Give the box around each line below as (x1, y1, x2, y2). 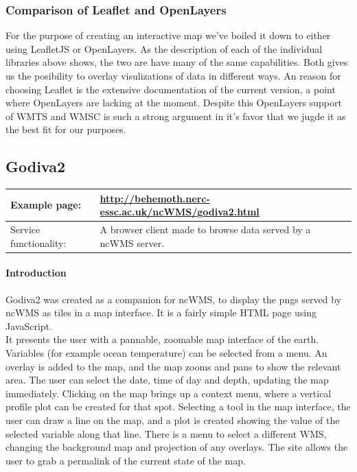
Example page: (10, 198, 82, 212)
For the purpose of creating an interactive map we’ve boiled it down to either (5, 28, 331, 43)
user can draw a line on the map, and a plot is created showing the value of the (5, 412, 340, 427)
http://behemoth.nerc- (100, 191, 210, 205)
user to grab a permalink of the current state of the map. (5, 453, 246, 467)
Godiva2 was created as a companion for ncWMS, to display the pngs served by (5, 292, 342, 306)
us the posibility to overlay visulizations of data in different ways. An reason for (5, 69, 341, 82)
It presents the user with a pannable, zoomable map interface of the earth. (5, 332, 319, 346)
